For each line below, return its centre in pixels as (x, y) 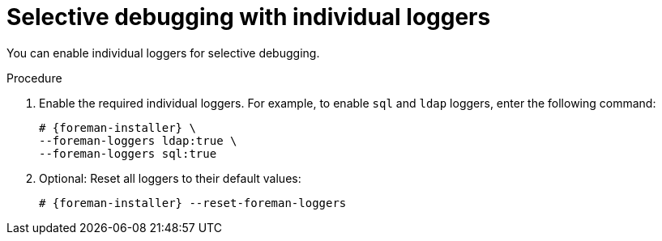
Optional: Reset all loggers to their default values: (170, 178)
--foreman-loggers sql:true (128, 153)
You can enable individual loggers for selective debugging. (163, 53)
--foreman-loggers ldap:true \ (138, 140)
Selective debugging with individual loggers (249, 17)
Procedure (34, 78)
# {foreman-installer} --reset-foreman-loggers (193, 203)
